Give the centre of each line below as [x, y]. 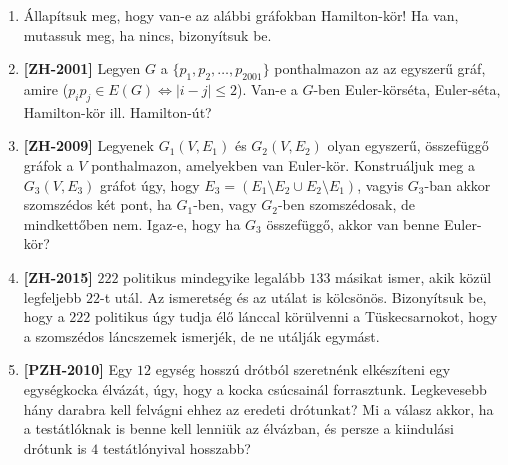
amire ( [46, 88]
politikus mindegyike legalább [214, 276]
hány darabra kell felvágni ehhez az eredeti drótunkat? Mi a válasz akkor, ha [258, 408]
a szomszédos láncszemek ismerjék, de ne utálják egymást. [201, 335]
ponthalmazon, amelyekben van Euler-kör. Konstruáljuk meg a [283, 164]
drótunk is [55, 447]
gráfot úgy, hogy [150, 184]
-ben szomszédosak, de [346, 204]
